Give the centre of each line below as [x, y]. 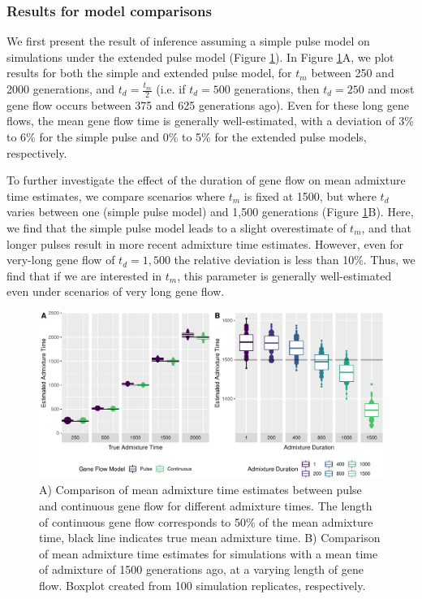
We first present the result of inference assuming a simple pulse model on [188, 41]
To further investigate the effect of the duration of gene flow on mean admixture [206, 180]
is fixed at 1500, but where [310, 195]
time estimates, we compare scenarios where [116, 195]
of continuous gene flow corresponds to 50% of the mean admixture [206, 521]
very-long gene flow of [61, 260]
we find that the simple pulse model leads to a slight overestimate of [177, 227]
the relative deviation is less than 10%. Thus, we [295, 260]
